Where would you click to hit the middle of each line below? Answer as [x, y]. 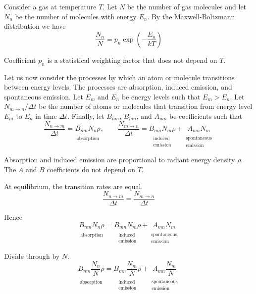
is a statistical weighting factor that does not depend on [132, 60]
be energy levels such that [161, 96]
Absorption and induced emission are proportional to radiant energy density [120, 160]
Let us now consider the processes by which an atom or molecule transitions [119, 77]
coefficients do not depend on [91, 169]
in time [46, 116]
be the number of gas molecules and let [187, 6]
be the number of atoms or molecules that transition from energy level [146, 106]
